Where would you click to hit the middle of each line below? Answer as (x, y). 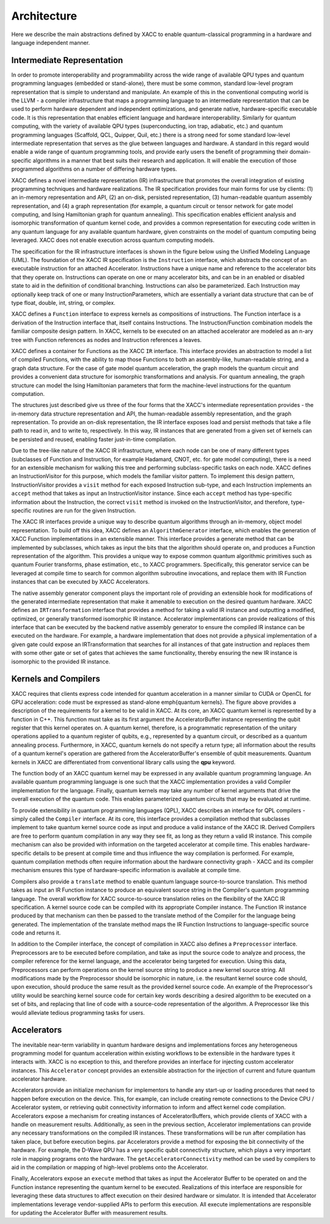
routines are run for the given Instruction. (84, 510)
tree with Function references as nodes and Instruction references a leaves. (106, 340)
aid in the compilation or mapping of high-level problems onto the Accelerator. (110, 1167)
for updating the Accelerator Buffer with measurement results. (90, 1212)
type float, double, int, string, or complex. (63, 303)
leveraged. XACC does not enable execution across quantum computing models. (113, 240)
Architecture (44, 16)
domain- (300, 152)
